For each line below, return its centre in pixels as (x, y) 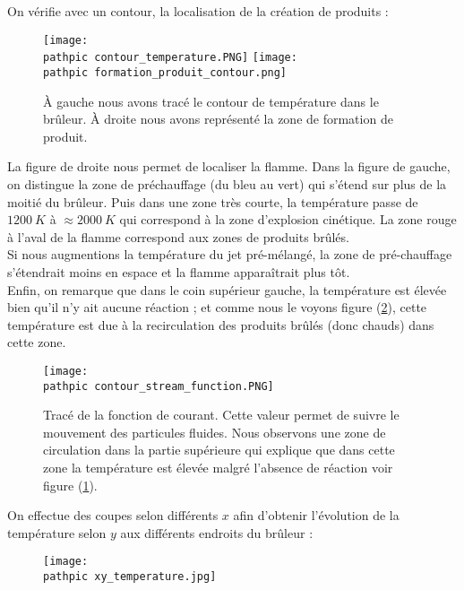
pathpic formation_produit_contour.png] (165, 72)
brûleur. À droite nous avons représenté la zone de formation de (218, 119)
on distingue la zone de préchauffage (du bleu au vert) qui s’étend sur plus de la (227, 183)
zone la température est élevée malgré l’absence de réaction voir (218, 467)
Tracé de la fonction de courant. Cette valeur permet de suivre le (221, 415)
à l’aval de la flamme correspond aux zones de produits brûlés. (178, 236)
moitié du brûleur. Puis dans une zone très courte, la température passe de (213, 201)
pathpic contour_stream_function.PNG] (159, 386)
